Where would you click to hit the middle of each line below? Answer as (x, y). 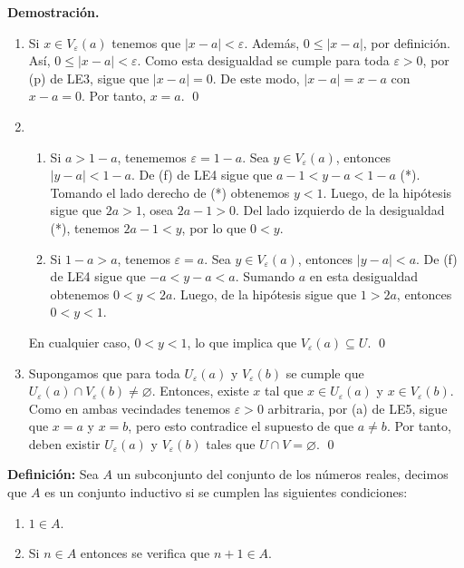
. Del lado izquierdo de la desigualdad (340, 210)
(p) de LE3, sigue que (89, 78)
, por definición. (406, 42)
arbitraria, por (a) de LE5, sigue (358, 408)
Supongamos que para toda (104, 372)
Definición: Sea (53, 474)
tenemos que (146, 42)
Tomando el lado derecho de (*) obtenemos (170, 192)
